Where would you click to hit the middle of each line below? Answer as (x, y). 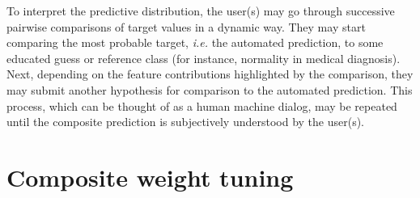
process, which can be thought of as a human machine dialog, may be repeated (202, 105)
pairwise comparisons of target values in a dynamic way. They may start (186, 26)
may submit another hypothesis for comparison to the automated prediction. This (210, 89)
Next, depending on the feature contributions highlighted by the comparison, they (210, 74)
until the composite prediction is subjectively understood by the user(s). (185, 122)
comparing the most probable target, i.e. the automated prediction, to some (195, 42)
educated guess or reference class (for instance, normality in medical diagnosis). (204, 58)
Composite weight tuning (150, 177)
